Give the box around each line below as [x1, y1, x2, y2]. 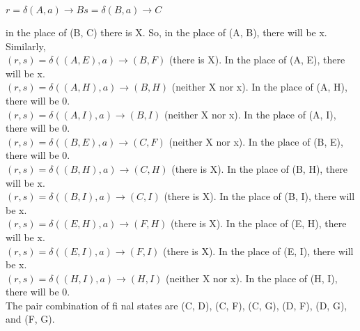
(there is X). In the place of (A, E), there [169, 52, 345, 67]
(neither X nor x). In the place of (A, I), [164, 107, 336, 121]
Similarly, [6, 38, 46, 53]
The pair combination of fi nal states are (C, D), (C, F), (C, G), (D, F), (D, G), [6, 298, 347, 312]
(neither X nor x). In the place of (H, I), [166, 270, 338, 285]
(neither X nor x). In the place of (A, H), [171, 79, 347, 94]
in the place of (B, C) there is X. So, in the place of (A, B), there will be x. [6, 25, 327, 39]
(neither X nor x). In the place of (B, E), [169, 134, 343, 148]
